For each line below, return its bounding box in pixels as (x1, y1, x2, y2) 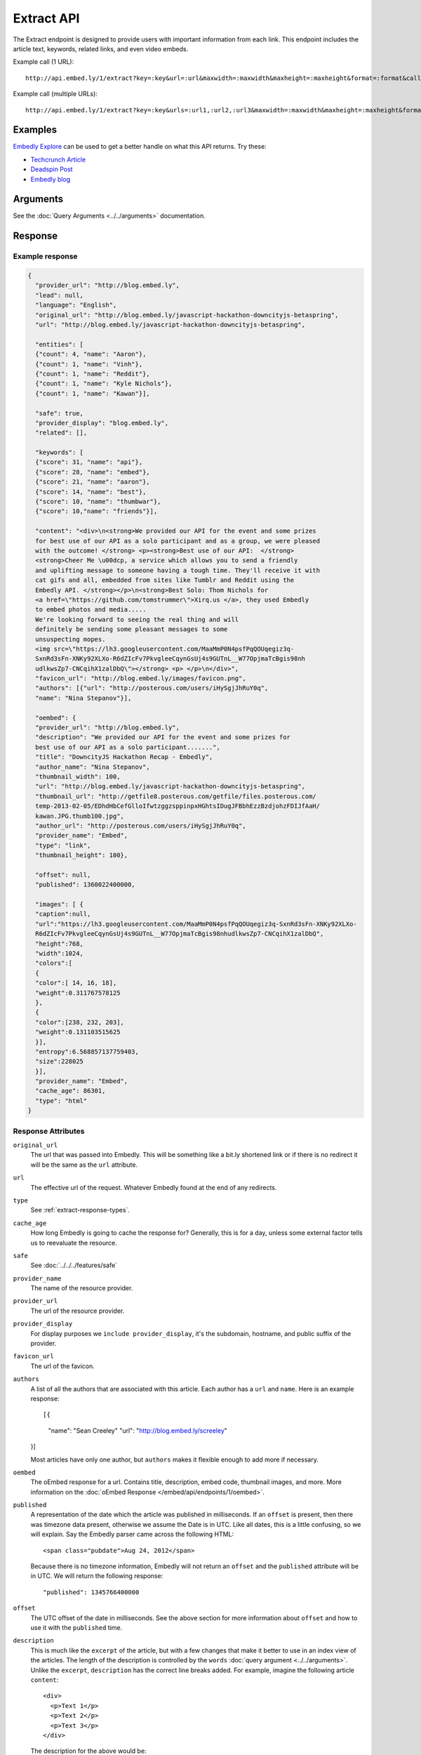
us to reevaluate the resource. (30, 1238, 117, 1247)
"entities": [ (35, 340, 84, 348)
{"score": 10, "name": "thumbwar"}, (35, 498, 161, 505)
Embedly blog (30, 175, 71, 183)
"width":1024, (35, 950, 84, 958)
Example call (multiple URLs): (13, 90, 98, 98)
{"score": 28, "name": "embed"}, (35, 468, 150, 476)
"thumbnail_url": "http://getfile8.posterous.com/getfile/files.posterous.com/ (35, 792, 317, 800)
